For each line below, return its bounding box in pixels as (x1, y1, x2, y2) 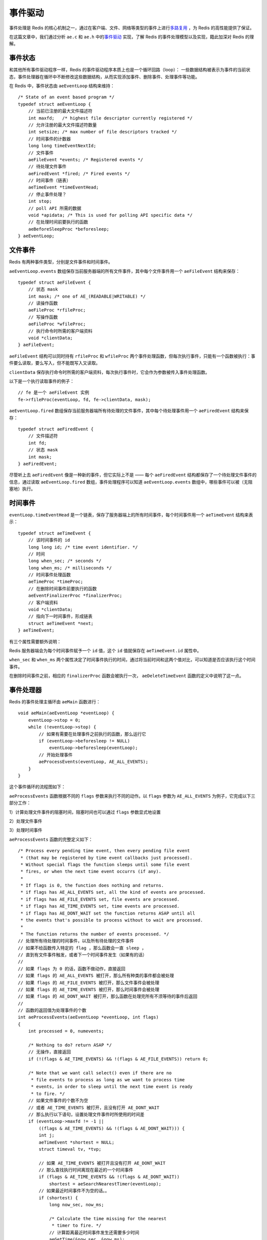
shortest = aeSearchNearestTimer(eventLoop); (49, 1181, 162, 1186)
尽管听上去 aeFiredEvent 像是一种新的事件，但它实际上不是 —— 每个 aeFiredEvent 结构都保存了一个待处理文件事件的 (9, 472, 257, 478)
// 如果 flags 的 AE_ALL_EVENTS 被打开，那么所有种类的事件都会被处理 (18, 973, 174, 979)
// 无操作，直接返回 (28, 1049, 71, 1055)
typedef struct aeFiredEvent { (18, 426, 94, 432)
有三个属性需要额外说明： (9, 638, 61, 644)
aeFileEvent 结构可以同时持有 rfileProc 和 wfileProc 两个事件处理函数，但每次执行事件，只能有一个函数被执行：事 (9, 353, 256, 359)
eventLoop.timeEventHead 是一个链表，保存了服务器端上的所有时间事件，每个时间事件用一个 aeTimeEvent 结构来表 (9, 511, 253, 518)
